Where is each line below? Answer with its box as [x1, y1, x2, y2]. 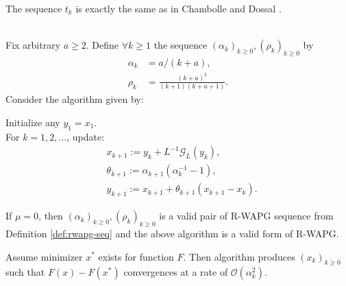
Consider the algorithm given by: [5, 92, 144, 106]
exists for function [98, 249, 174, 263]
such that [5, 265, 45, 279]
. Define [86, 38, 119, 52]
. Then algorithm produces [183, 249, 295, 263]
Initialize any [5, 115, 60, 129]
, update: [66, 129, 105, 143]
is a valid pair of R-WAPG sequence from [159, 208, 334, 223]
